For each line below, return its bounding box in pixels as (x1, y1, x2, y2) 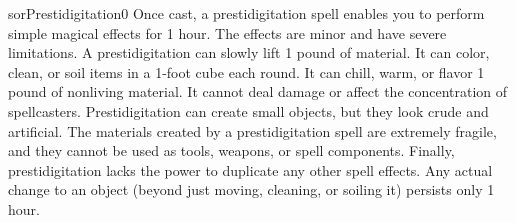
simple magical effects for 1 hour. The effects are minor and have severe (8, 22, 447, 43)
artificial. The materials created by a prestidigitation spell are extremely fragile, (8, 120, 497, 141)
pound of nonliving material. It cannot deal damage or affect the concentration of (8, 81, 508, 102)
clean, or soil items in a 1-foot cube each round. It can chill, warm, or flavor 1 (8, 61, 485, 82)
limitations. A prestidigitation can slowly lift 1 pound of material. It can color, (8, 42, 490, 63)
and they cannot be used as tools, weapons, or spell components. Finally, (8, 140, 455, 161)
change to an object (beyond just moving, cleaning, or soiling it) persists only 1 (8, 179, 495, 200)
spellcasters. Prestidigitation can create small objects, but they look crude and (8, 100, 489, 121)
